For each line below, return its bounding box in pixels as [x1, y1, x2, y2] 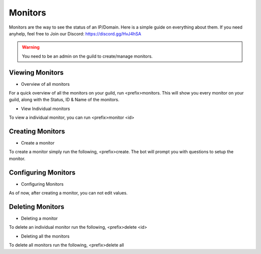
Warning [22, 44, 40, 50]
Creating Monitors [9, 127, 65, 135]
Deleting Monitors [9, 203, 65, 211]
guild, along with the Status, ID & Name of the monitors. [9, 97, 119, 103]
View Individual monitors [21, 106, 70, 111]
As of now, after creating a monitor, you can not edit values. [9, 190, 128, 196]
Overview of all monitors [21, 81, 70, 87]
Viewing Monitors [9, 68, 64, 77]
